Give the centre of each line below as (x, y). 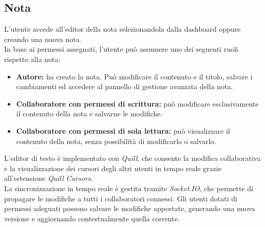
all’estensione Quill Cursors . (49, 178)
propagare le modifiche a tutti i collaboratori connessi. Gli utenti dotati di (121, 198)
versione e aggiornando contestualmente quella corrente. (92, 218)
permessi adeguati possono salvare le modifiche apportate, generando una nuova (130, 208)
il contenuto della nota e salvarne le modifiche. (89, 114)
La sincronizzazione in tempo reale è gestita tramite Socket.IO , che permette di (129, 188)
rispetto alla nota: (32, 59)
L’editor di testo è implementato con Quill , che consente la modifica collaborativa (132, 158)
